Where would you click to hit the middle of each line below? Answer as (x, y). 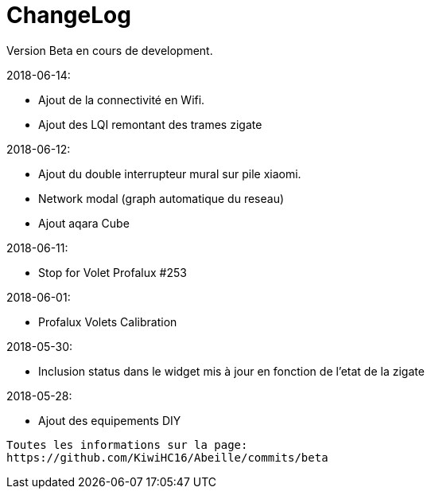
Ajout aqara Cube (84, 223)
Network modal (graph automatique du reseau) (161, 198)
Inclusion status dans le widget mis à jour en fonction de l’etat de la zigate (231, 371)
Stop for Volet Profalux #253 (113, 272)
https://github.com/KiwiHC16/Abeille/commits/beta (167, 457)
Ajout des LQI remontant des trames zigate (150, 124)
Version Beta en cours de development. (110, 50)
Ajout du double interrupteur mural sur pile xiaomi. (170, 173)
